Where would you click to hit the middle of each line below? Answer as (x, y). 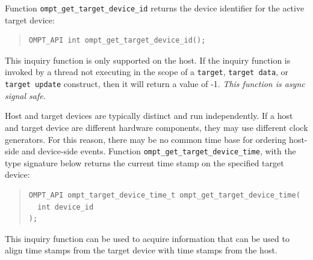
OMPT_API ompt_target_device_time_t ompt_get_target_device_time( (164, 195)
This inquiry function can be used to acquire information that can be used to (147, 238)
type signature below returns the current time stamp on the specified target (144, 162)
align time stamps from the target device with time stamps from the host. (141, 250)
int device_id (66, 207)
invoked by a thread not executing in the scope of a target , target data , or (147, 72)
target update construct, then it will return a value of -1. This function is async (155, 84)
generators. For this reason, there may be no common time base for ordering (146, 139)
